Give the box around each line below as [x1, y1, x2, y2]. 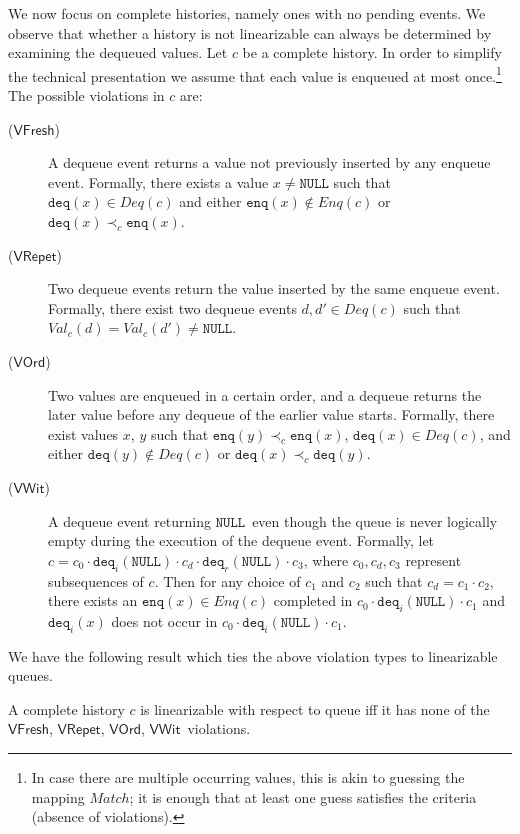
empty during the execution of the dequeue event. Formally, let [48, 530, 435, 551]
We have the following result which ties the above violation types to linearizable [8, 645, 498, 666]
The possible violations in [8, 85, 165, 106]
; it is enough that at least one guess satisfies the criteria [129, 786, 477, 807]
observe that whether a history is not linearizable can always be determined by [8, 22, 492, 43]
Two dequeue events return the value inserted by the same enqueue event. [48, 278, 500, 299]
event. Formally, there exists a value [48, 171, 269, 192]
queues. [8, 665, 53, 686]
